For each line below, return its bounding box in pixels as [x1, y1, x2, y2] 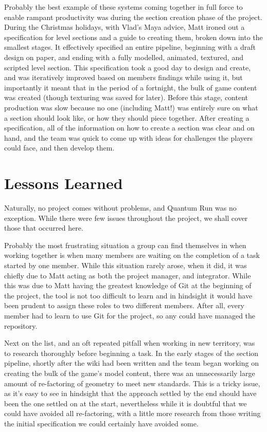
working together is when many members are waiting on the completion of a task [4, 250, 260, 260]
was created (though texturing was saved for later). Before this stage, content [4, 92, 248, 103]
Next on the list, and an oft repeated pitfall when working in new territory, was [4, 337, 255, 348]
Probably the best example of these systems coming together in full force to [4, 2, 243, 12]
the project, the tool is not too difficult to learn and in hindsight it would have [4, 290, 253, 300]
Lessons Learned [4, 173, 123, 194]
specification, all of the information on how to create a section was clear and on [4, 122, 255, 133]
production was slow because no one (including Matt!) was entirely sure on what [4, 102, 258, 112]
